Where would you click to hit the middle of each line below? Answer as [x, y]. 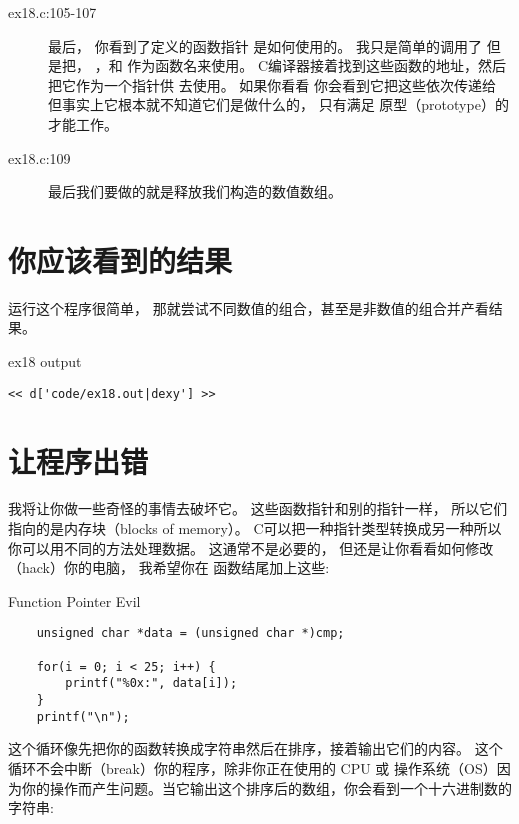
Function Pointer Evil [74, 600]
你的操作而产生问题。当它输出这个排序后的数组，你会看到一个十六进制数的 [266, 787]
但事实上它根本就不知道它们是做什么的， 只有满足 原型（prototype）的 [278, 104]
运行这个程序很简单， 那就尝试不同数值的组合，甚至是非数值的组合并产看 [248, 307]
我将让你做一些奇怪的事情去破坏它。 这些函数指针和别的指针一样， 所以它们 [258, 508]
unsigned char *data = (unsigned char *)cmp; [190, 633]
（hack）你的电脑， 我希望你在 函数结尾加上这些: [169, 567]
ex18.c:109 [39, 157]
